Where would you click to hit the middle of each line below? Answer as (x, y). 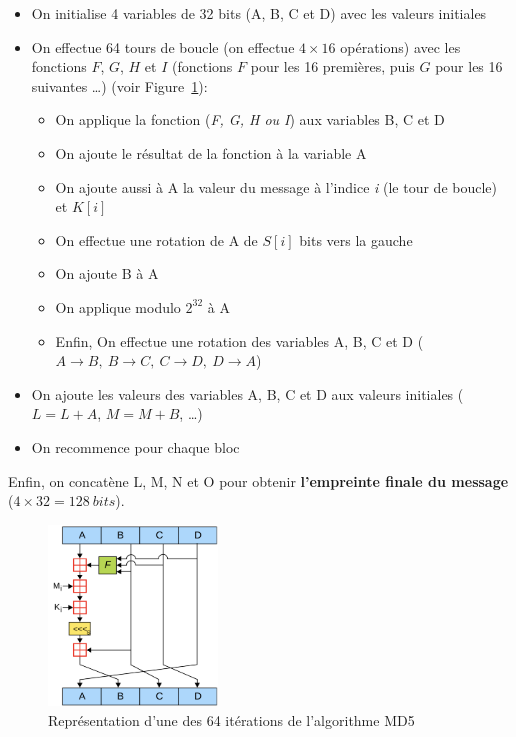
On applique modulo (118, 306)
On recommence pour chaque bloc (135, 446)
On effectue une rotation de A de (156, 239)
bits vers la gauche (356, 239)
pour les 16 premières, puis (332, 66)
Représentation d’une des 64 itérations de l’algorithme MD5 (231, 720)
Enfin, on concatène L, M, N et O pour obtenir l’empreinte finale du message (258, 480)
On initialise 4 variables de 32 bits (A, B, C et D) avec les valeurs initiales (259, 13)
